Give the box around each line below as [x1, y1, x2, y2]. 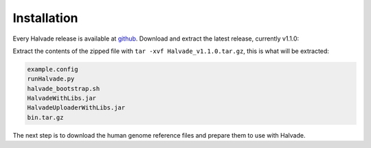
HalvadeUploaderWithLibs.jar [27, 104, 126, 112]
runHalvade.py [27, 75, 75, 83]
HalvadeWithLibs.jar [27, 94, 96, 103]
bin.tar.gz [27, 114, 64, 121]
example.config [27, 65, 78, 73]
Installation [12, 10, 78, 25]
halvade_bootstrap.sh [27, 85, 100, 92]
